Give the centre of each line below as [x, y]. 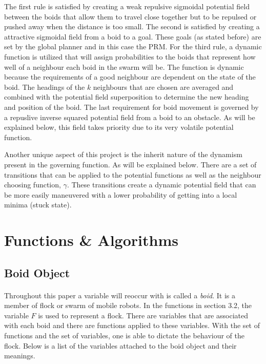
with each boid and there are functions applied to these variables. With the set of [132, 325]
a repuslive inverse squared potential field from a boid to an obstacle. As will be [130, 117]
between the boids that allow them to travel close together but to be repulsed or [130, 16]
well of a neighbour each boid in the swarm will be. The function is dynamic [124, 66]
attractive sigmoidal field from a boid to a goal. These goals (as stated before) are [133, 36]
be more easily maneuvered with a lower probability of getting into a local [121, 194]
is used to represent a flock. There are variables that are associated [143, 315]
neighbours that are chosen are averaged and [163, 87]
